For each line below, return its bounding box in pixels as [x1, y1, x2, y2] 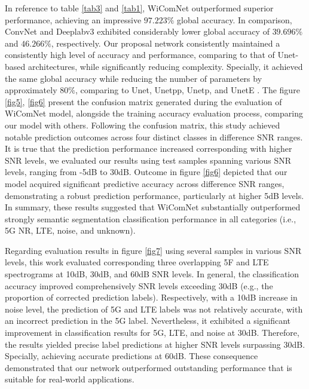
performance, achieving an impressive [5, 13, 142, 26]
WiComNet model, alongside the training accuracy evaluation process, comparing [5, 107, 303, 120]
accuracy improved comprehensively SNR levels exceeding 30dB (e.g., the [5, 279, 273, 292]
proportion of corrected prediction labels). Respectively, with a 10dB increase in [5, 291, 298, 304]
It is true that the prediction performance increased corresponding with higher [5, 142, 292, 155]
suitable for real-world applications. [5, 373, 134, 385]
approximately [5, 84, 57, 96]
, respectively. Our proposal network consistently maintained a [51, 36, 280, 49]
